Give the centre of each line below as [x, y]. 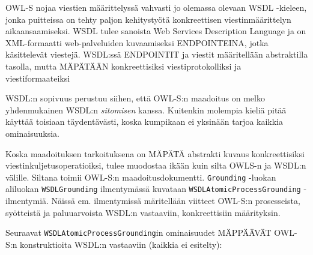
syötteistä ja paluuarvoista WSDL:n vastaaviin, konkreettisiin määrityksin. [143, 212]
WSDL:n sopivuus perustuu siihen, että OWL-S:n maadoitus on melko [135, 98]
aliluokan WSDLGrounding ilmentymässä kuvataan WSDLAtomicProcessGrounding [153, 189]
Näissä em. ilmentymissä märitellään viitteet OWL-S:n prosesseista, [176, 201]
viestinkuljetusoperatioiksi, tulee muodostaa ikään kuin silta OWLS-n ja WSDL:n [156, 165]
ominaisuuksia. [33, 133]
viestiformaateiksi [38, 78]
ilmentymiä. [27, 201]
